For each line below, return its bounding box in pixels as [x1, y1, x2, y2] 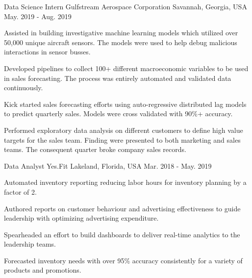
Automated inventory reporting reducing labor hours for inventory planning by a [4, 177, 247, 187]
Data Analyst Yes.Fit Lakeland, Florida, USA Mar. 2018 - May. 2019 [4, 160, 212, 171]
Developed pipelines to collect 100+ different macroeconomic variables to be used [4, 63, 249, 73]
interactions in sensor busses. [4, 47, 91, 57]
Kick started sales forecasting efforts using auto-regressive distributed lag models [4, 99, 247, 109]
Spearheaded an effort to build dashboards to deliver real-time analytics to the [4, 229, 240, 239]
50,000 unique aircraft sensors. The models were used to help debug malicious [4, 37, 237, 47]
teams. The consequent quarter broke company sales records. [4, 144, 186, 154]
